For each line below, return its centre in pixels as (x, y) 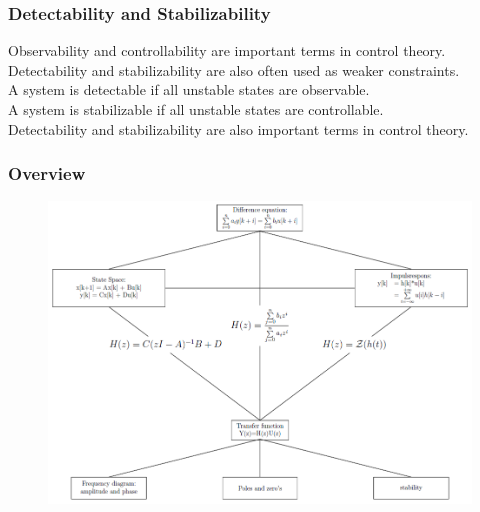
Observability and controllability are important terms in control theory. (227, 50)
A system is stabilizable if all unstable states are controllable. (196, 109)
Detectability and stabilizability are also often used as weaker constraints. (234, 69)
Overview (47, 173)
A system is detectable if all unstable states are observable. (189, 89)
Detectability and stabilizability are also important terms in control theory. (238, 128)
